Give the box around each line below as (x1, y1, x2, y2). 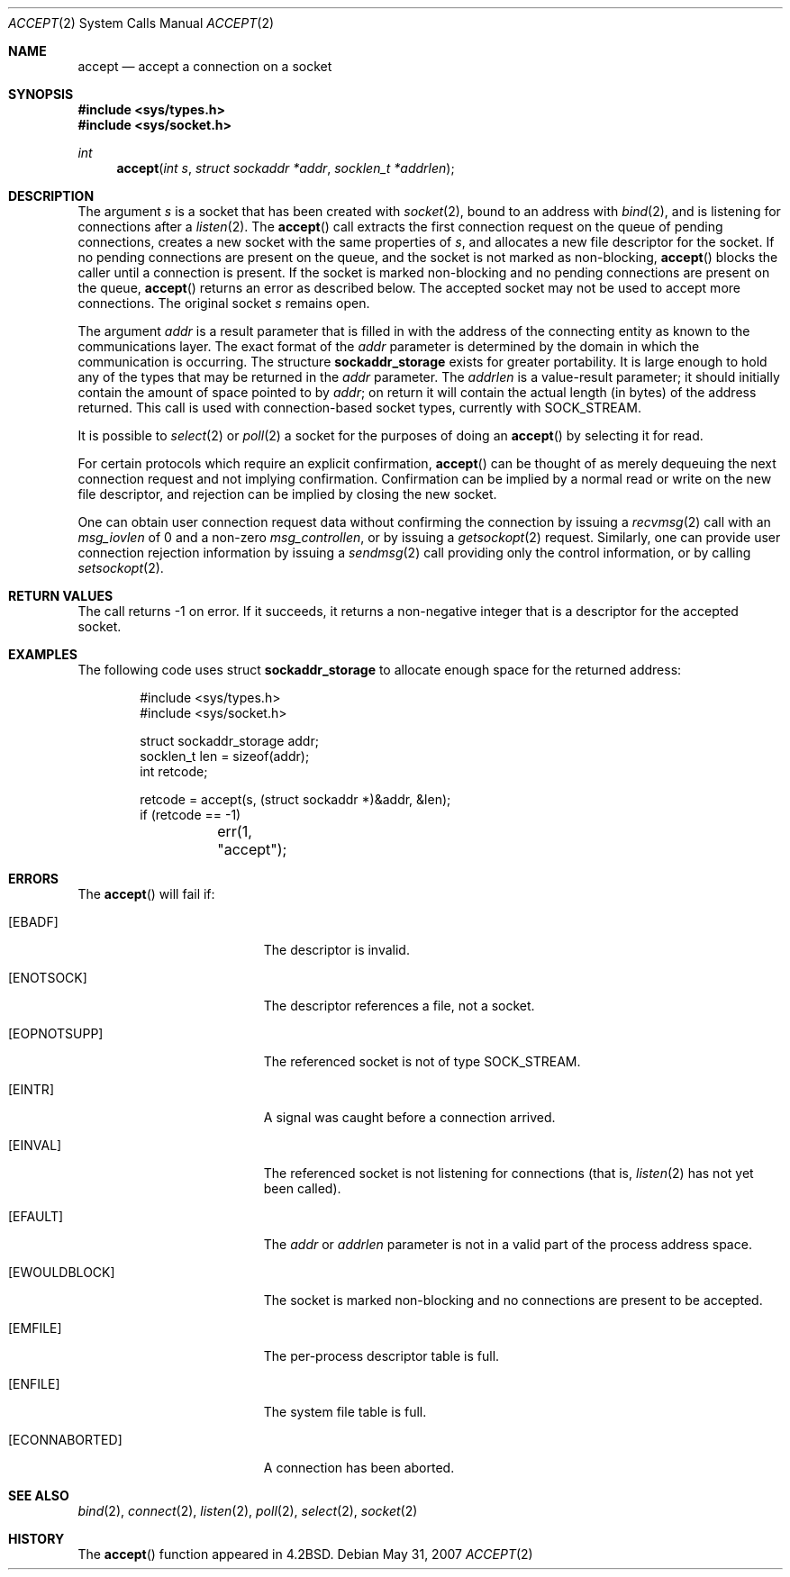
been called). (263, 1181, 341, 1196)
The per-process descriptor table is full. (263, 1348, 500, 1364)
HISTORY (8, 1531, 65, 1546)
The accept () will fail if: (77, 886, 215, 902)
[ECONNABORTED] (8, 1432, 123, 1447)
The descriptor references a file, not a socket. (263, 998, 535, 1013)
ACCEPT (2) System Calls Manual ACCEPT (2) (8, 15, 275, 31)
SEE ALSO (8, 1488, 69, 1503)
